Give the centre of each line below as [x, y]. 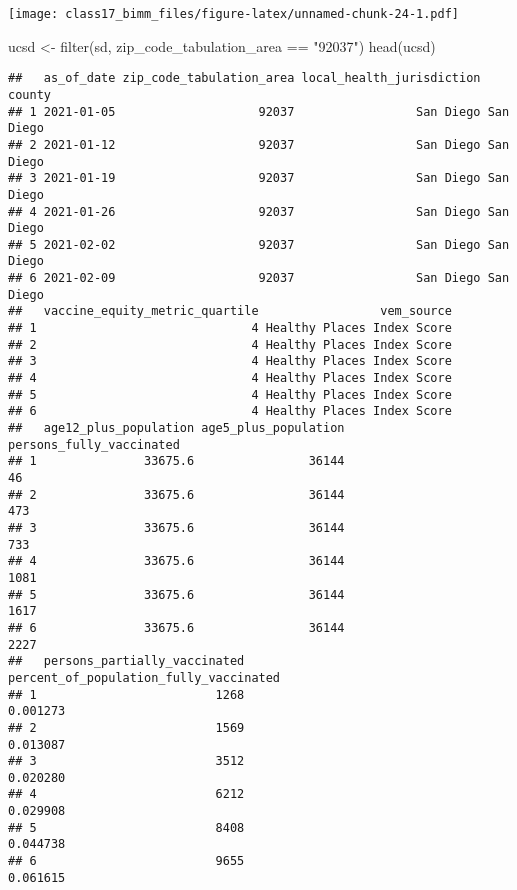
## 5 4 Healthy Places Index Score [230, 394]
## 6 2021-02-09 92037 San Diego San [259, 278]
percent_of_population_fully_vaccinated [144, 677]
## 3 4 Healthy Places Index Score [230, 361]
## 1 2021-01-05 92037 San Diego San [259, 111]
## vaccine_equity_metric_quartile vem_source [230, 311]
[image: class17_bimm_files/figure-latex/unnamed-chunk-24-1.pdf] [234, 14]
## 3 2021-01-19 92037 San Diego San [259, 178]
